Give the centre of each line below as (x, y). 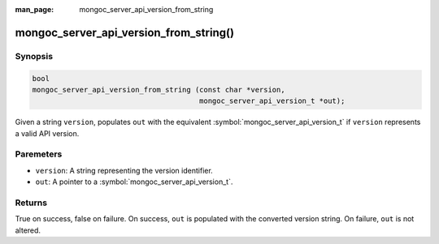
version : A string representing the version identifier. (124, 170)
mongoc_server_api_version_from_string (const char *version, (159, 90)
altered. (28, 230)
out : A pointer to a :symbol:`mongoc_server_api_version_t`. (134, 182)
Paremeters (39, 154)
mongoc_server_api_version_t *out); (272, 101)
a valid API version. (47, 133)
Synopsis (34, 56)
